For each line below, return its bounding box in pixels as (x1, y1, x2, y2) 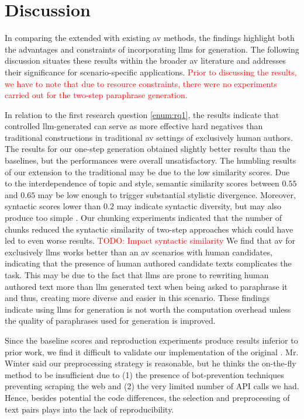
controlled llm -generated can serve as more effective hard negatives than (5, 120, 263, 132)
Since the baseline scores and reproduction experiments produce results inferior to (5, 334, 298, 346)
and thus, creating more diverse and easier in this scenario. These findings (5, 292, 270, 304)
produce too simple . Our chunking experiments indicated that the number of (5, 212, 282, 224)
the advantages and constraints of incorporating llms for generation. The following (5, 43, 299, 55)
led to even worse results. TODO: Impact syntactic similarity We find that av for (5, 234, 295, 247)
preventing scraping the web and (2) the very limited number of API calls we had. (5, 380, 299, 392)
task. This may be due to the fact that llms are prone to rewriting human (5, 269, 269, 281)
